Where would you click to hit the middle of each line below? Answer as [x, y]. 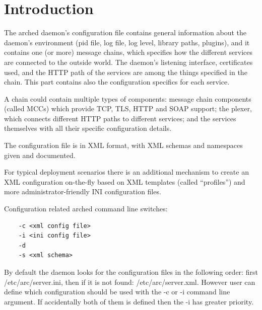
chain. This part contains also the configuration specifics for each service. [117, 82]
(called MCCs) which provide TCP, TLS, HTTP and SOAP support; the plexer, [128, 108]
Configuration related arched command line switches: [86, 209]
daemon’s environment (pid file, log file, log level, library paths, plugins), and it [127, 42]
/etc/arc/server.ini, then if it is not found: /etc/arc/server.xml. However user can [130, 282]
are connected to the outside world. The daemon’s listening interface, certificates [128, 62]
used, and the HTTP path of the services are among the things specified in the [126, 72]
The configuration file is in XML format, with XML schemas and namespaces [123, 145]
